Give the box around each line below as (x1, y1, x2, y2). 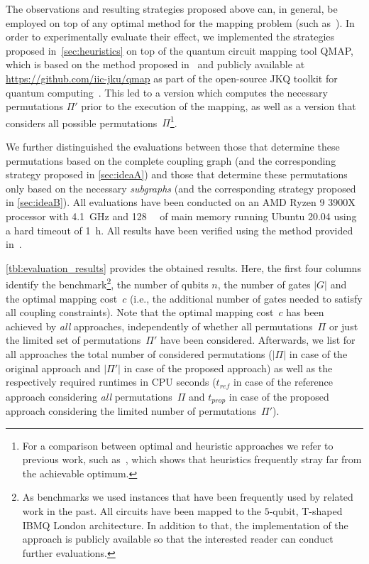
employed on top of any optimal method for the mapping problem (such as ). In (6, 15, 355, 30)
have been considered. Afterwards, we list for (160, 332, 356, 347)
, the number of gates (217, 277, 311, 291)
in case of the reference (233, 374, 334, 389)
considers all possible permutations (6, 115, 158, 130)
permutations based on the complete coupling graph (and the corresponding (6, 153, 336, 168)
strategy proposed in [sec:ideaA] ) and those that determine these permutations (6, 167, 348, 182)
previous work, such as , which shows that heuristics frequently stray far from (22, 452, 362, 467)
